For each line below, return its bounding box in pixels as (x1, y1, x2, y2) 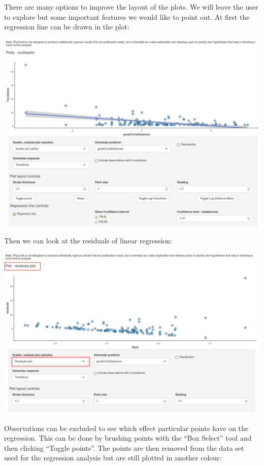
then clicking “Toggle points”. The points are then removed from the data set (4, 442, 244, 453)
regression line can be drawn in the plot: (4, 21, 129, 32)
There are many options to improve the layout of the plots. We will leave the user (4, 2, 258, 12)
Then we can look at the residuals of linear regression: (4, 235, 173, 245)
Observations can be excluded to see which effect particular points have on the (4, 422, 249, 433)
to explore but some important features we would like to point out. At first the (4, 11, 250, 22)
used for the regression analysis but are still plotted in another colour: (4, 452, 222, 463)
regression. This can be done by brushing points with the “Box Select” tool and (4, 433, 252, 443)
